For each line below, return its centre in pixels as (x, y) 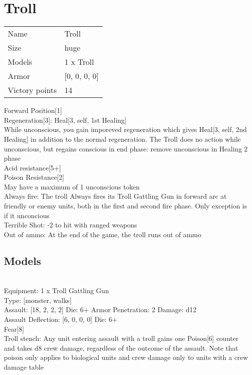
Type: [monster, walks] (38, 300)
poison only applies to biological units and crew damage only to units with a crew (126, 357)
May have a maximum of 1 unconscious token (72, 186)
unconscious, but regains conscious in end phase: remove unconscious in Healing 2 (126, 148)
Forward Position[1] (33, 110)
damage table (24, 366)
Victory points (32, 90)
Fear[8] (14, 328)
